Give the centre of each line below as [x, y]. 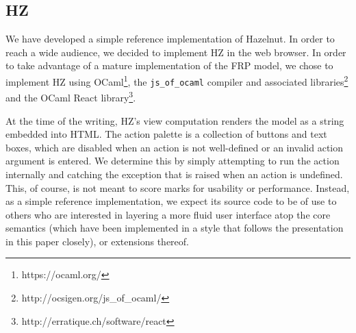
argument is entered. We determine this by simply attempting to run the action [173, 161]
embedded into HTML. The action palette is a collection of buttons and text [166, 134]
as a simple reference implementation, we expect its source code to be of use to [171, 201]
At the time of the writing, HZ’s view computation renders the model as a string [175, 120]
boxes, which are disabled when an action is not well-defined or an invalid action [175, 147]
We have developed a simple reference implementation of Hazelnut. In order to [170, 39]
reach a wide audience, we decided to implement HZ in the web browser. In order [176, 52]
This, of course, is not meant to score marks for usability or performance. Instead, [178, 187]
